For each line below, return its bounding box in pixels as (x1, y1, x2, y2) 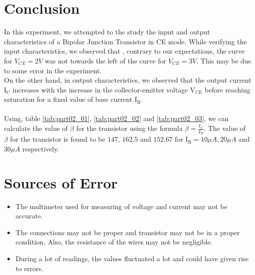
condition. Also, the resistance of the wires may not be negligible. (15, 237, 213, 247)
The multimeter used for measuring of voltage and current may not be (15, 201, 227, 211)
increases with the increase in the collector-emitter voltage (12, 84, 188, 94)
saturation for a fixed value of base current (4, 94, 133, 104)
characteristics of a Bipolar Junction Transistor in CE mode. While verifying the (4, 36, 247, 46)
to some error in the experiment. (4, 65, 102, 75)
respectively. (22, 143, 59, 153)
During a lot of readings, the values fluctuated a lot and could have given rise (15, 253, 249, 263)
